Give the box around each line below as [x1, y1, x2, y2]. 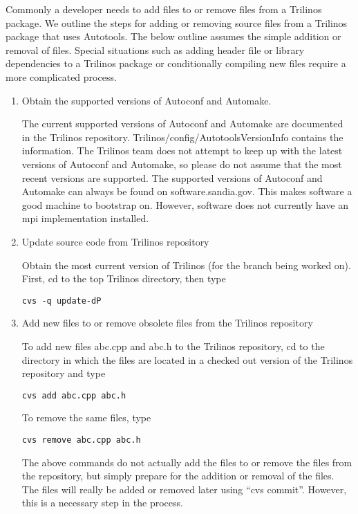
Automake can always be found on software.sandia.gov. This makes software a [21, 184, 352, 199]
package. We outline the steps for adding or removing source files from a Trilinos [6, 15, 348, 30]
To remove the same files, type [21, 410, 151, 425]
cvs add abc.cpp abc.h [21, 390, 126, 401]
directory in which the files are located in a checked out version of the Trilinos [21, 352, 353, 367]
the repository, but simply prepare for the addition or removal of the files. [21, 468, 335, 483]
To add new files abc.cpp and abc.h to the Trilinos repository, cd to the [21, 338, 325, 353]
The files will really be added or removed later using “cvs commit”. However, [21, 481, 347, 496]
